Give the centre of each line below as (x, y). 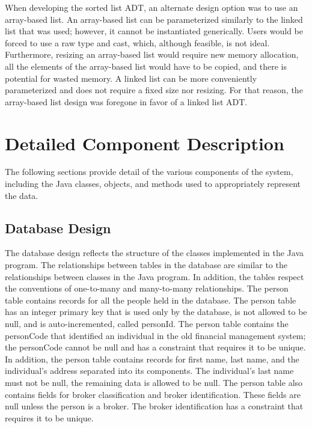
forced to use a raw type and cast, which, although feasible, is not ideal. (137, 42)
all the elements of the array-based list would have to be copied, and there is (146, 66)
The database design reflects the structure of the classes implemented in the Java (154, 253)
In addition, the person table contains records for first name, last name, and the (152, 359)
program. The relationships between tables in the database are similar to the (146, 265)
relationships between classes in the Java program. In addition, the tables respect (154, 276)
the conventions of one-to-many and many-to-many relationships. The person (147, 288)
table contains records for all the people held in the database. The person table (151, 300)
